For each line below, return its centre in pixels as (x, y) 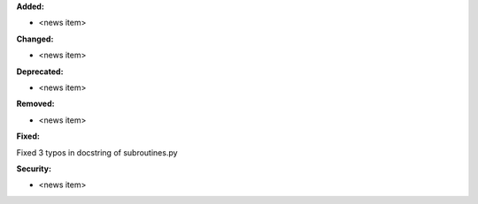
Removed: (35, 104)
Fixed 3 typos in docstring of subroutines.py (97, 152)
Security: (34, 169)
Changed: (35, 39)
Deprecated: (40, 72)
